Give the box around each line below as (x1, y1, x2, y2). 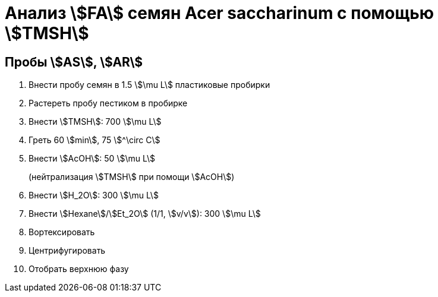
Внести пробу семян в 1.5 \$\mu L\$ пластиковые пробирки (29, 80, 270, 90)
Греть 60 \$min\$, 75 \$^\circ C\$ (29, 135, 160, 146)
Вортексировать (29, 227, 95, 238)
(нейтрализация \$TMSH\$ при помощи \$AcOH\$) (29, 172, 235, 182)
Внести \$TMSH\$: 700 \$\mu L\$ (29, 116, 162, 127)
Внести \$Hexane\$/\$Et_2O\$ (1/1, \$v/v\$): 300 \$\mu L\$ (29, 208, 261, 219)
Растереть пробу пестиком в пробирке (29, 98, 188, 109)
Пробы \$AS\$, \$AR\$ (5, 54, 143, 69)
